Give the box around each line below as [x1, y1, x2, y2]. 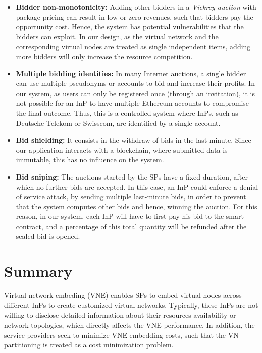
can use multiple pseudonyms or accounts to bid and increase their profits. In [16, 78, 255, 89]
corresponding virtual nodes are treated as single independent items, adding [16, 41, 251, 52]
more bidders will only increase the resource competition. [16, 51, 193, 61]
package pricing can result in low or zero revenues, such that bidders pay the [16, 11, 253, 22]
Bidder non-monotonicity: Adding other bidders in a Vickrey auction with [16, 2, 256, 12]
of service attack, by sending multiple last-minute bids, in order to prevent [16, 191, 246, 202]
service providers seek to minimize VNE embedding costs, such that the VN [4, 329, 239, 340]
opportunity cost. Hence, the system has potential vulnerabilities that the [16, 21, 244, 32]
